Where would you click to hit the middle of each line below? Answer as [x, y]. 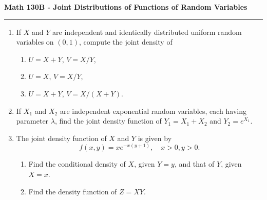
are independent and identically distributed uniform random [147, 32]
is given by [155, 138]
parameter [32, 121]
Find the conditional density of [77, 164]
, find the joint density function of [108, 121]
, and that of [194, 164]
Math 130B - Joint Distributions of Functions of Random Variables [126, 7]
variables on [35, 42]
